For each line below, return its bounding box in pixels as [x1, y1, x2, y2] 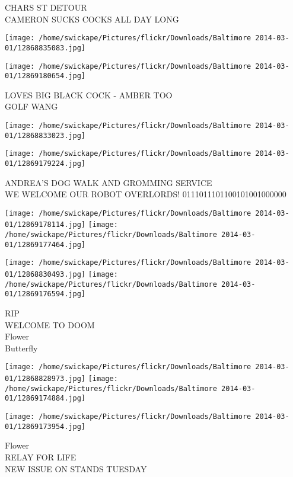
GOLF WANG [5, 100, 58, 113]
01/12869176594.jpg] [5, 290, 86, 299]
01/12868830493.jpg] [5, 270, 86, 279]
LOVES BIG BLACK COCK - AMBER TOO [5, 88, 173, 101]
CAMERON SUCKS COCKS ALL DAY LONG [5, 12, 179, 25]
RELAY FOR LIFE [5, 450, 77, 463]
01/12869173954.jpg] [5, 422, 86, 431]
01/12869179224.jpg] [5, 159, 86, 168]
